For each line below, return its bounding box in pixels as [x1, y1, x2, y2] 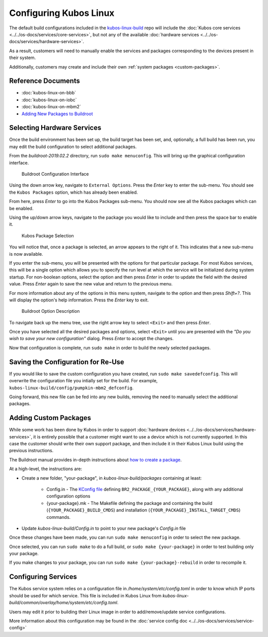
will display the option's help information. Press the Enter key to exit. [9, 297, 149, 303]
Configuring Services [9, 572, 77, 581]
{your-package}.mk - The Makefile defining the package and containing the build [46, 500, 213, 506]
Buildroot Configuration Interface [21, 171, 89, 177]
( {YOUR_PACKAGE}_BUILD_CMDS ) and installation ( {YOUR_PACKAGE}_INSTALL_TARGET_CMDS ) [46, 507, 241, 513]
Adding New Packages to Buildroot [21, 111, 93, 117]
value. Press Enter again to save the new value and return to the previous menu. [9, 281, 173, 287]
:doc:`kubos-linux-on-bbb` [21, 90, 76, 96]
